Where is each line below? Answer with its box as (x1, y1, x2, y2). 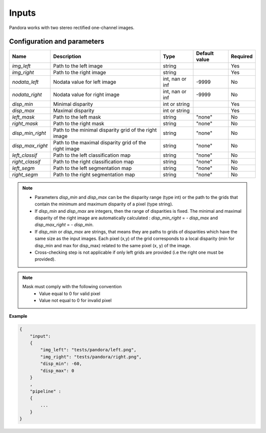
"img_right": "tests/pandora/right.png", (40, 354, 142, 360)
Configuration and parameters (9, 37, 104, 46)
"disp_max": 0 (40, 367, 74, 373)
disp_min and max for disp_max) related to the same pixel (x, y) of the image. (34, 242, 192, 248)
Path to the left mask (53, 114, 101, 121)
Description (53, 53, 81, 60)
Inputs (9, 7, 36, 18)
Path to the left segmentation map (53, 165, 132, 172)
